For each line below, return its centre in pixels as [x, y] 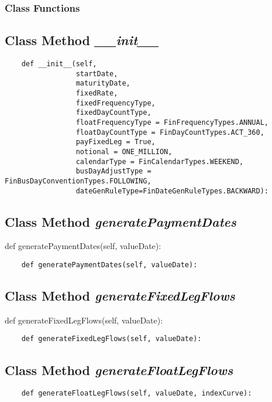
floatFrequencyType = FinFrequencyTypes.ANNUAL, [172, 122]
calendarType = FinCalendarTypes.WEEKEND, [160, 161]
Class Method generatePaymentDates [120, 221]
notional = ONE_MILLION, [124, 151]
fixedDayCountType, [113, 113]
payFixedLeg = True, [116, 142]
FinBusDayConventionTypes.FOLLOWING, [78, 181]
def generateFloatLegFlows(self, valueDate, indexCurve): [137, 394]
